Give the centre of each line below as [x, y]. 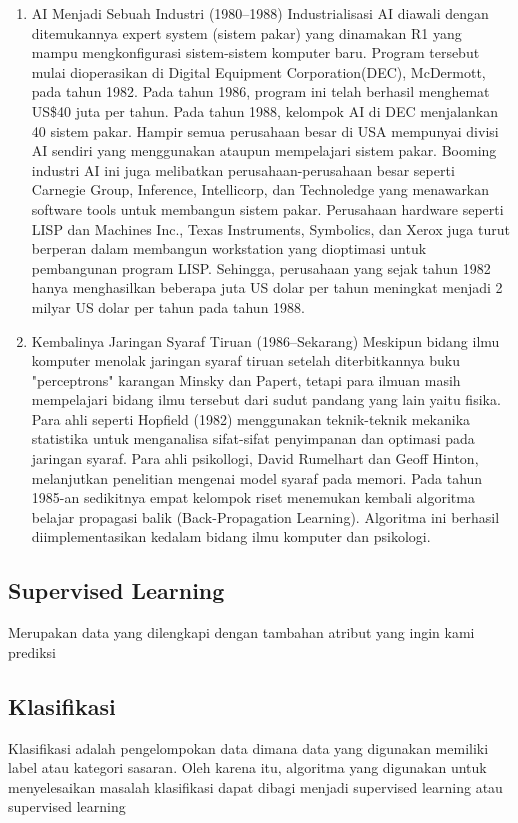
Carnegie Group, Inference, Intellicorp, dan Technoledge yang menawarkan [260, 189]
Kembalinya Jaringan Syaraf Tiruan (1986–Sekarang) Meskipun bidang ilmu [265, 340]
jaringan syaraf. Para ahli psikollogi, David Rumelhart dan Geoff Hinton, [255, 458]
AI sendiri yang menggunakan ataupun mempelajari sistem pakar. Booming [264, 150]
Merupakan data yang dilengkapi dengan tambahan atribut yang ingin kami [241, 632]
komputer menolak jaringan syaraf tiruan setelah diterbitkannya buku [245, 360]
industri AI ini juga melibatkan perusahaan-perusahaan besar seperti [243, 169]
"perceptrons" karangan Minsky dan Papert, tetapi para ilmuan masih [246, 379]
